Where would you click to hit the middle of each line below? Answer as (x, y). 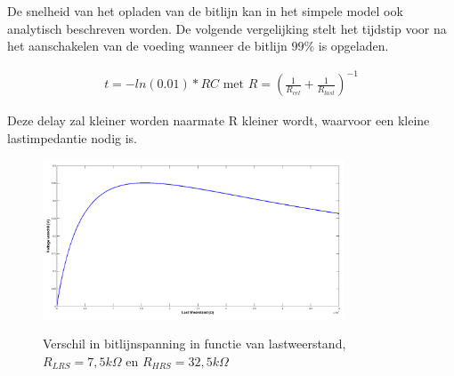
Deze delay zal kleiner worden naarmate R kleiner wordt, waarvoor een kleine (219, 120)
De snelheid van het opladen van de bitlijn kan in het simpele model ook (205, 11)
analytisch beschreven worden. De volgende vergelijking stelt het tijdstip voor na (227, 28)
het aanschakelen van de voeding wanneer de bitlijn (147, 46)
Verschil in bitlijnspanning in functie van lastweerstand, (195, 344)
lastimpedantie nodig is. (73, 137)
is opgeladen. (353, 46)
